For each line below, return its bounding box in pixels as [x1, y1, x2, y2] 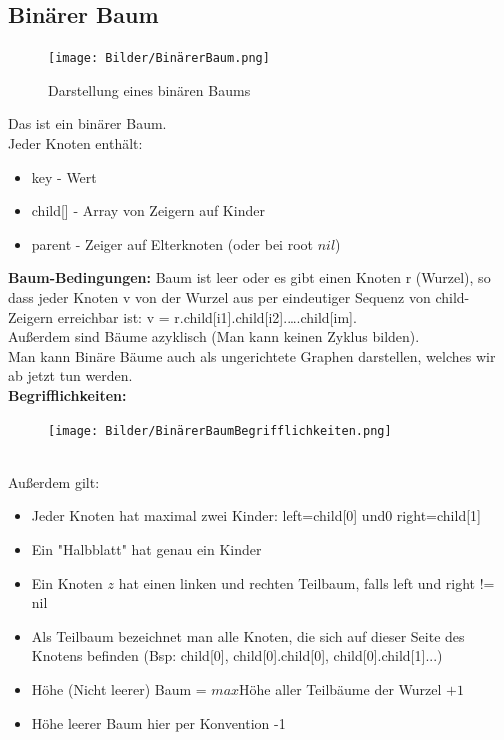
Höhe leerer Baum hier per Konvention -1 [31, 712, 286, 733]
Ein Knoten [31, 572, 103, 593]
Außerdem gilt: [8, 471, 100, 492]
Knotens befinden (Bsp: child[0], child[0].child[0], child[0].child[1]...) [31, 645, 443, 666]
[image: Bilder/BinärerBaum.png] [48, 51, 270, 66]
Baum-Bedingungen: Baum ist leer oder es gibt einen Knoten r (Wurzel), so [8, 267, 491, 288]
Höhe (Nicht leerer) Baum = [31, 678, 207, 699]
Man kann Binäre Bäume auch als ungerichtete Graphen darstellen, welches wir [8, 345, 496, 366]
